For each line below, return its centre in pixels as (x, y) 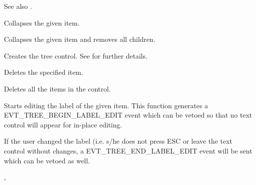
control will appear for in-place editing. (63, 124)
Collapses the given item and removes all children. (80, 39)
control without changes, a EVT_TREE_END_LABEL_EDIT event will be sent (128, 150)
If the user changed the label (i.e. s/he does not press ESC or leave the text (118, 141)
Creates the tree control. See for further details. (76, 55)
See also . (18, 6)
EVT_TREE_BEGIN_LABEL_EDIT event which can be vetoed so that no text (128, 115)
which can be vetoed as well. (47, 160)
